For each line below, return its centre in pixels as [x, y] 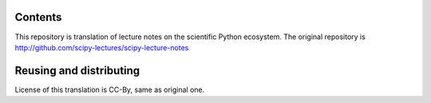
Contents [38, 17]
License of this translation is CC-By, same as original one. [110, 89]
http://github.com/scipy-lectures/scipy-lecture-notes [102, 47]
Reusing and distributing [77, 71]
